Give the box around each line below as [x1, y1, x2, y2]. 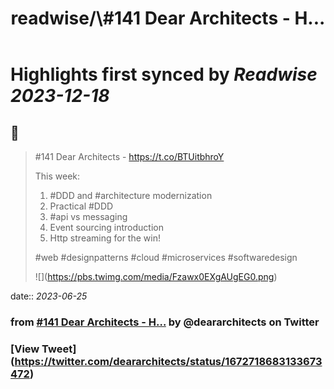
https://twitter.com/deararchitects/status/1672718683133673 [14, 354, 323, 368]
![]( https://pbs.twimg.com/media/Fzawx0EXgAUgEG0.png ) [34, 271, 278, 282]
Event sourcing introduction [49, 222, 164, 233]
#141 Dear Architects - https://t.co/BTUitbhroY [34, 151, 225, 162]
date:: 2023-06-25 [10, 290, 88, 302]
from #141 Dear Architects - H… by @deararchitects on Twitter [10, 315, 320, 329]
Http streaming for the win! [49, 232, 161, 244]
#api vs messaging [49, 211, 128, 222]
